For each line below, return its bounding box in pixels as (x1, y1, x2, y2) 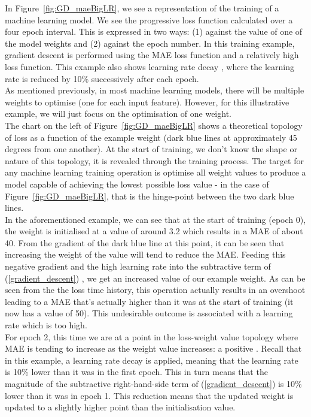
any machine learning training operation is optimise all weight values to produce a (5, 166, 306, 179)
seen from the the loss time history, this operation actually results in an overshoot (5, 283, 306, 296)
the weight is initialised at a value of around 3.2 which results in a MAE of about (5, 225, 303, 237)
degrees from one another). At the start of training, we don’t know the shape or (5, 143, 297, 155)
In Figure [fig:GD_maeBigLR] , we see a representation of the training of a (5, 2, 279, 14)
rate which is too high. (5, 319, 87, 331)
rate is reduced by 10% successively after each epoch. (5, 72, 199, 84)
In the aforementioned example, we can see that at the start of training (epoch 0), (5, 213, 306, 225)
